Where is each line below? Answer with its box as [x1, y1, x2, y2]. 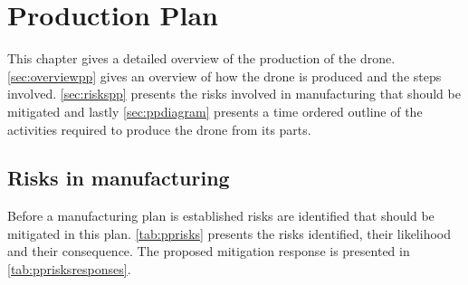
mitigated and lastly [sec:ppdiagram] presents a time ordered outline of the [7, 101, 423, 120]
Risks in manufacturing [7, 164, 230, 192]
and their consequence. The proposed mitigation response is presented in [7, 242, 410, 261]
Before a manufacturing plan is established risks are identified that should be [7, 206, 435, 225]
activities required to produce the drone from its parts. [7, 119, 311, 138]
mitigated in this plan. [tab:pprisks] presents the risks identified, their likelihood [7, 223, 451, 242]
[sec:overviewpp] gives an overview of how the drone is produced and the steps [7, 66, 442, 85]
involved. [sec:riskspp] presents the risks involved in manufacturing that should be [7, 84, 461, 103]
